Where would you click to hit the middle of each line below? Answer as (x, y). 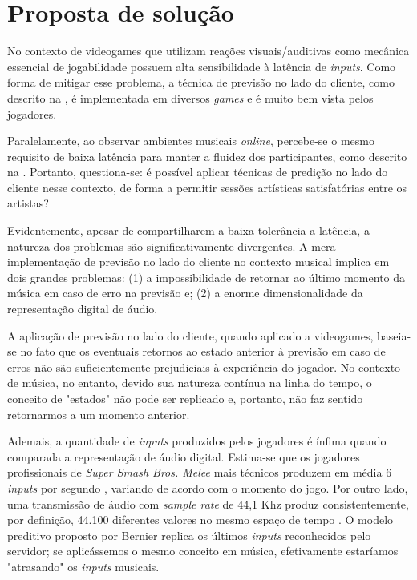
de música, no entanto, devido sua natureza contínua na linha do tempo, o (190, 383)
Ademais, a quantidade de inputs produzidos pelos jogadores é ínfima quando (197, 441)
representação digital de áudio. (83, 309)
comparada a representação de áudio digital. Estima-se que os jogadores (184, 456)
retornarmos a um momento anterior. (99, 414)
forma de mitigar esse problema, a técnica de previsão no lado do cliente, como (201, 82)
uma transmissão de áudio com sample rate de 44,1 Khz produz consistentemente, (208, 503)
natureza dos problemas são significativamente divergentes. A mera (172, 246)
